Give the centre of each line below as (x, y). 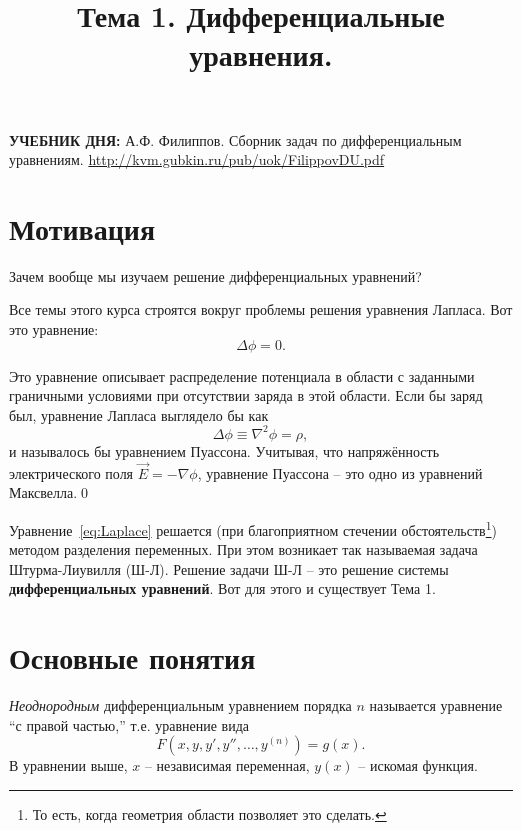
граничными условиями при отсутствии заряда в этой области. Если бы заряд (246, 395)
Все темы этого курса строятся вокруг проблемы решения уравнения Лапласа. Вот (261, 309)
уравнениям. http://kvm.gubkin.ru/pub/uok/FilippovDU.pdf (197, 159)
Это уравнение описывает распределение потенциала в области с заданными (242, 375)
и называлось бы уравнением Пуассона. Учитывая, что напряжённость (224, 450)
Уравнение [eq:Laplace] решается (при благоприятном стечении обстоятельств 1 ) (253, 528)
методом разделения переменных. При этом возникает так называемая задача (243, 549)
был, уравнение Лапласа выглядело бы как (139, 414)
